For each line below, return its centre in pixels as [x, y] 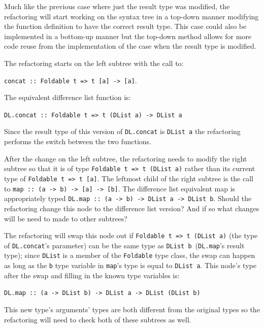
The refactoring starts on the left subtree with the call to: [94, 63]
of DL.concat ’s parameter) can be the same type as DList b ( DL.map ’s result [124, 245]
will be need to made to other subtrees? [66, 218]
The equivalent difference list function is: [68, 97]
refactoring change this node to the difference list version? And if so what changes [132, 208]
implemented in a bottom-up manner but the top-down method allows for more [128, 36]
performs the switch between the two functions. [78, 141]
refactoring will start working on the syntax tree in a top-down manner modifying [131, 16]
